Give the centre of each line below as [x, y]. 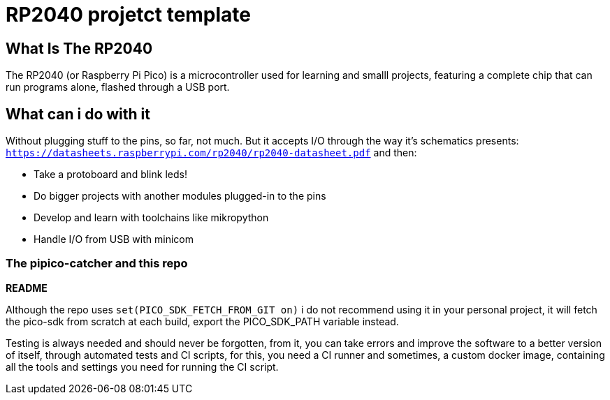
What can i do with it [78, 114]
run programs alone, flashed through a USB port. [118, 87]
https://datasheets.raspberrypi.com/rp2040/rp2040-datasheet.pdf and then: [211, 153]
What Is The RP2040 [79, 48]
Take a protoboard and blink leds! [110, 175]
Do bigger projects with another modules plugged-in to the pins [180, 196]
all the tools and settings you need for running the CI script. [142, 366]
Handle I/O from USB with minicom [114, 239]
